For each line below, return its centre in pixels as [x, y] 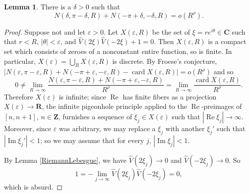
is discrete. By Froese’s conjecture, [165, 61]
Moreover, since [28, 128]
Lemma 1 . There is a [38, 6]
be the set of [171, 31]
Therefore [19, 96]
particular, [20, 61]
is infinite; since [82, 96]
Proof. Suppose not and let [45, 31]
